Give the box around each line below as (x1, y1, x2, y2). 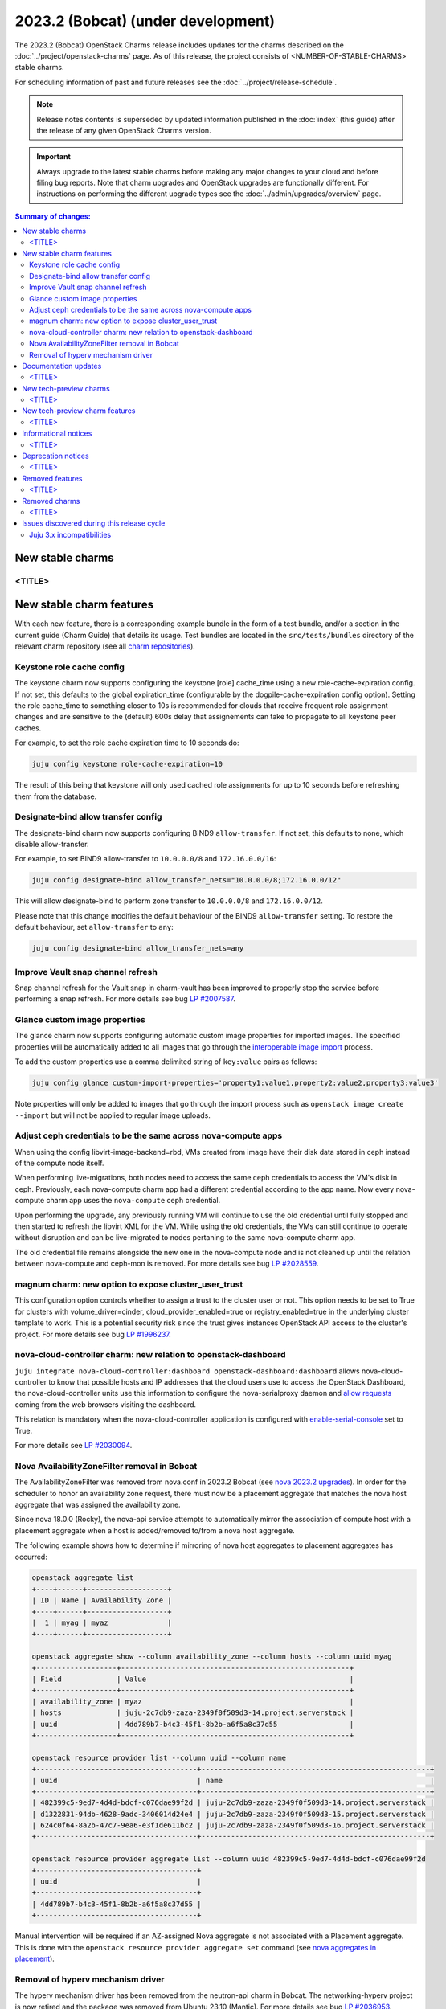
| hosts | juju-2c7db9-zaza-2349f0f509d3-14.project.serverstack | (31, 1708, 354, 1717)
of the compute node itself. (14, 1158, 104, 1168)
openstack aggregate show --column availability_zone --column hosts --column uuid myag (31, 1652, 393, 1661)
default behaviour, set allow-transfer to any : (14, 923, 174, 932)
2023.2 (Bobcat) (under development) (14, 12, 276, 30)
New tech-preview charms (22, 383, 110, 393)
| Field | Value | (31, 1675, 354, 1684)
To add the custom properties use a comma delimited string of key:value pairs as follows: (14, 1057, 317, 1066)
